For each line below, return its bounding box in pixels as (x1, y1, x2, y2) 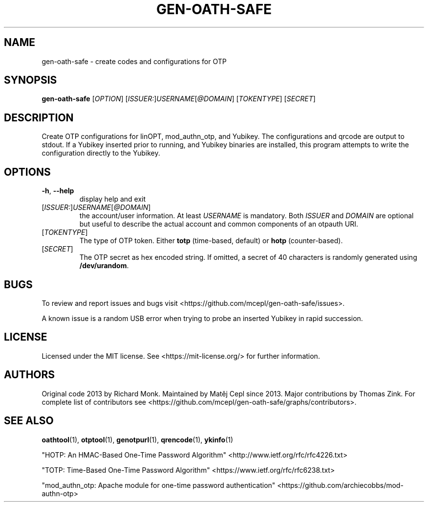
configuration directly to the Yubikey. (42, 149, 160, 158)
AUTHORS (4, 368, 55, 381)
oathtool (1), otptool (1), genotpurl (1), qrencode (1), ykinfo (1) (42, 435, 234, 444)
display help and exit (79, 195, 146, 204)
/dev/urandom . (79, 261, 129, 270)
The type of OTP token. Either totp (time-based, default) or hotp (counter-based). (79, 236, 343, 245)
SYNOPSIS (4, 74, 57, 87)
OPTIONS (4, 165, 51, 178)
